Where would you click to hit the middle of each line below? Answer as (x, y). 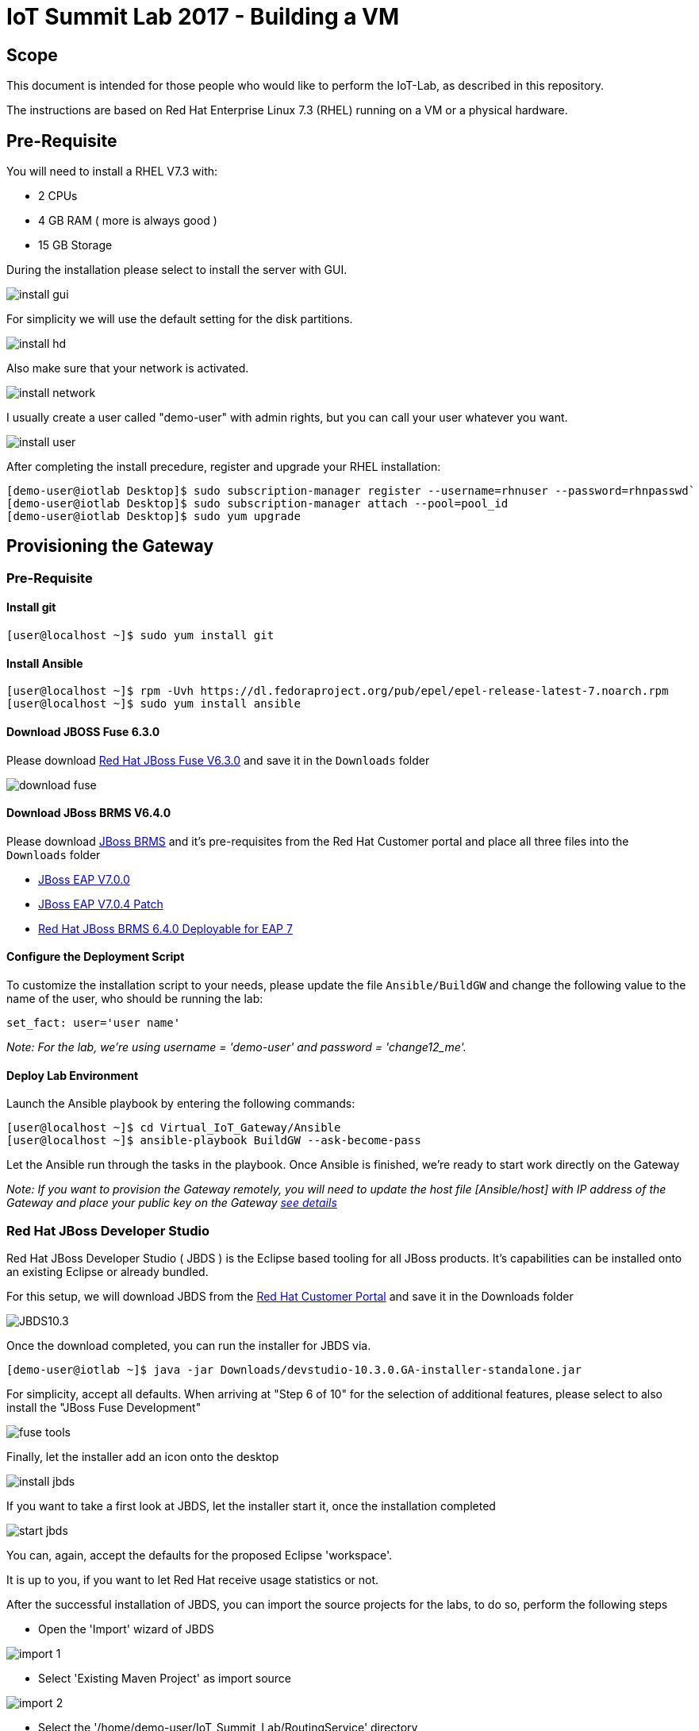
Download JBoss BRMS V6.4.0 (89, 813)
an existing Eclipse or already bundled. (108, 1271)
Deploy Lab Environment (73, 1075)
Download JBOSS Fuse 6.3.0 (83, 731)
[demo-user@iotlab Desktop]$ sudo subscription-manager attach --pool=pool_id (257, 504)
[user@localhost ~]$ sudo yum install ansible (154, 704)
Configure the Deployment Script (96, 957)
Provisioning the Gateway (110, 546)
